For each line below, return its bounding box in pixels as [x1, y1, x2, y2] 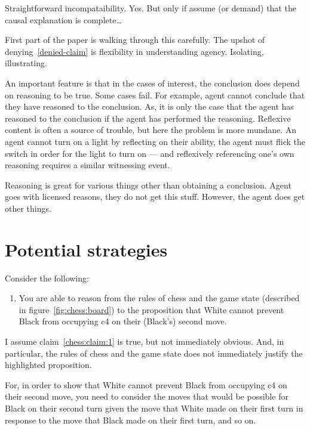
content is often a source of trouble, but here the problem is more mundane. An [5, 123, 297, 136]
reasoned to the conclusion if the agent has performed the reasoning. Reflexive [5, 112, 291, 124]
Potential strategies [5, 237, 168, 261]
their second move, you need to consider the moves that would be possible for [5, 390, 288, 403]
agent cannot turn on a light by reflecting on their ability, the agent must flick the [5, 135, 306, 147]
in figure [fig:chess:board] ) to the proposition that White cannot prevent [19, 303, 284, 315]
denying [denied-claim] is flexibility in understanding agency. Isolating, [5, 45, 264, 57]
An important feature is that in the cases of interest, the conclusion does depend [5, 76, 300, 89]
